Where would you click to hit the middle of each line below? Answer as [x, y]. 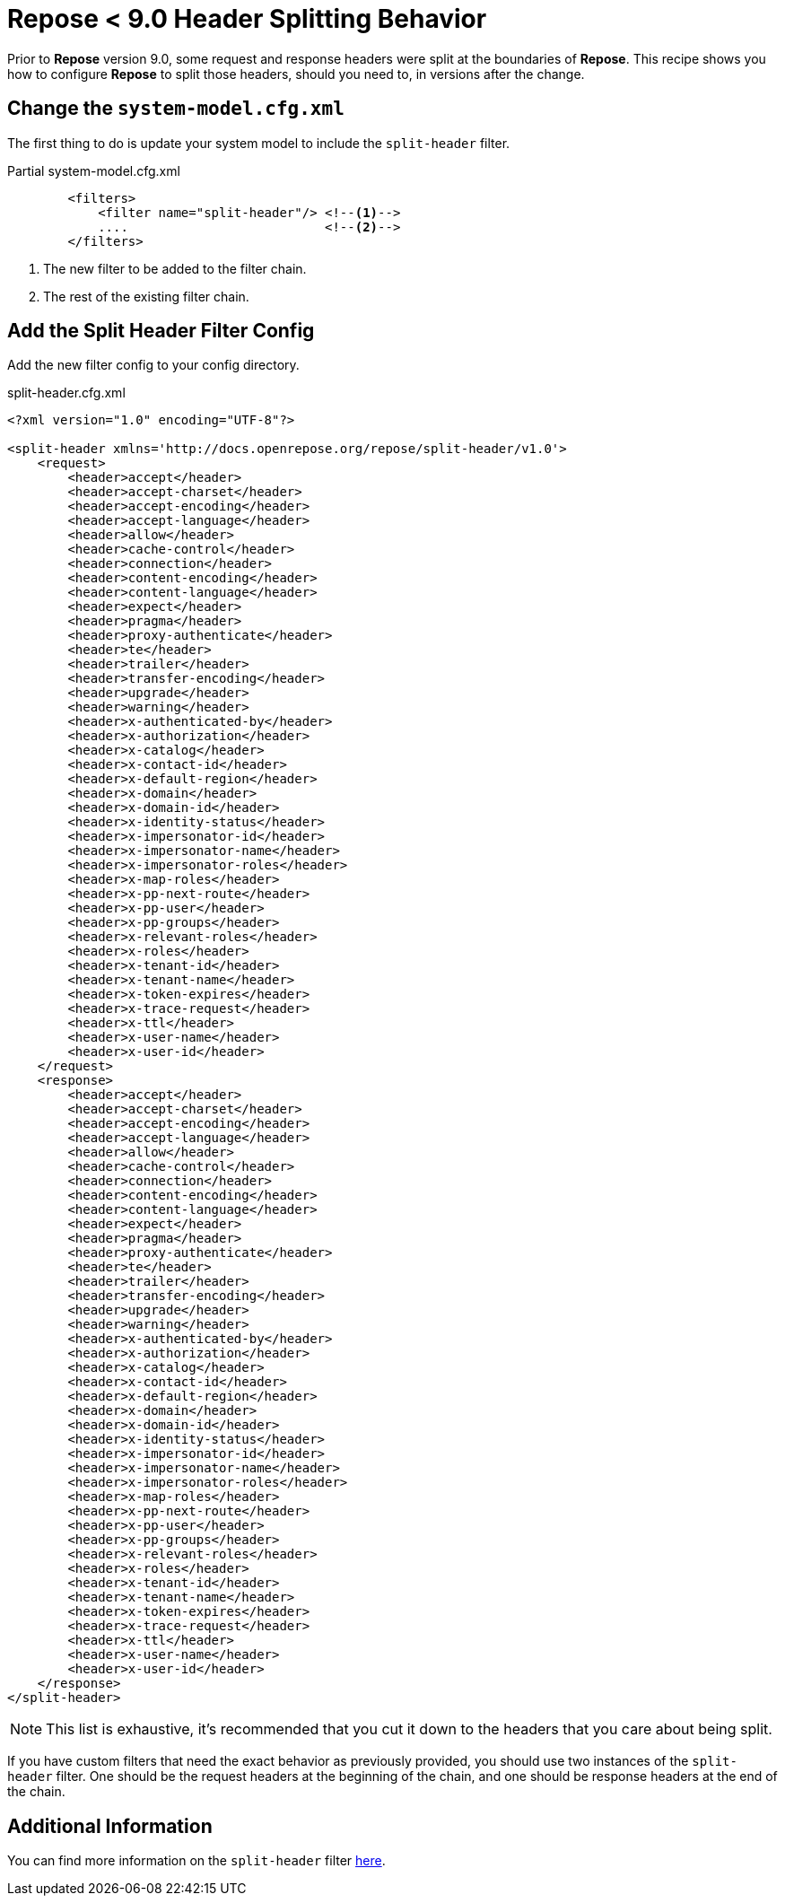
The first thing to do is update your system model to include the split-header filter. [259, 143]
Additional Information [110, 1826]
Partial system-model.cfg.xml [94, 170]
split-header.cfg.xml [66, 393]
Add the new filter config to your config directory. [153, 365]
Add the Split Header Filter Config [161, 331]
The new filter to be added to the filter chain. [175, 268]
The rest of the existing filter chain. [146, 296]
